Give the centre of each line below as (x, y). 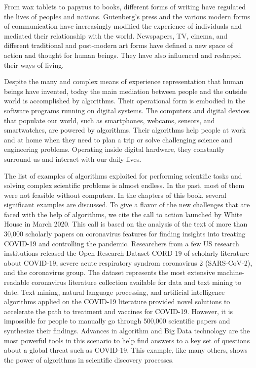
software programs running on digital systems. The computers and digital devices (127, 110)
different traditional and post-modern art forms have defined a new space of (119, 45)
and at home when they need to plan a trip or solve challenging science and (118, 139)
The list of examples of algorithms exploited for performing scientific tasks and (123, 175)
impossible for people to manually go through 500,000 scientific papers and (117, 321)
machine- (231, 272)
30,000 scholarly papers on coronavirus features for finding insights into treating (125, 234)
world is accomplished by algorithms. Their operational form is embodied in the (125, 101)
